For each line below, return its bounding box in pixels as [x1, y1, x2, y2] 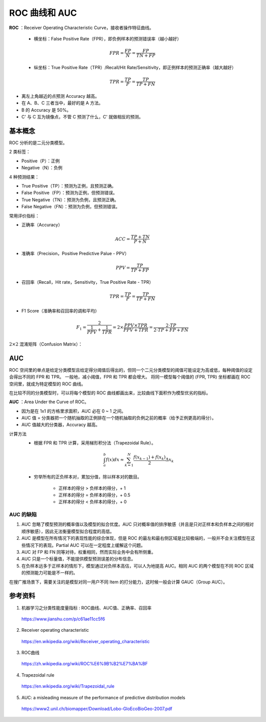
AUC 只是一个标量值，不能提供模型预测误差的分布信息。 [21, 556, 135, 562]
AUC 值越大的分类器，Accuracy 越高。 [21, 422, 100, 428]
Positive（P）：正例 [21, 158, 60, 164]
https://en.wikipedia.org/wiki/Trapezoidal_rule [21, 684, 115, 689]
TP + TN [131, 234, 150, 240]
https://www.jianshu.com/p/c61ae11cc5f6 [21, 616, 105, 622]
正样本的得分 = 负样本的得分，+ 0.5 [58, 492, 131, 498]
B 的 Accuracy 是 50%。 [21, 107, 71, 113]
